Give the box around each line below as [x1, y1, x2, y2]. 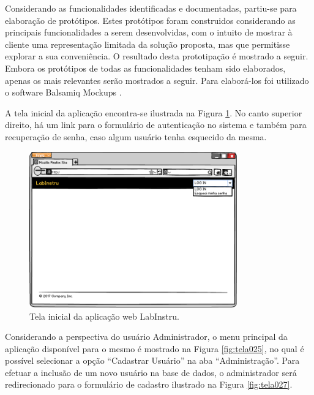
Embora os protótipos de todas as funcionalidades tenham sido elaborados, [5, 61, 286, 74]
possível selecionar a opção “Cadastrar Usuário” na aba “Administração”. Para [5, 354, 300, 367]
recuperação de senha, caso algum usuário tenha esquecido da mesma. [5, 130, 267, 143]
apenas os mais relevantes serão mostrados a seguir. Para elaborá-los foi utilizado [5, 73, 309, 86]
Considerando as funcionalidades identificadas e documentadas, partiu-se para [5, 2, 297, 14]
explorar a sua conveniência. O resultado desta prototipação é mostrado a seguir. [5, 50, 308, 62]
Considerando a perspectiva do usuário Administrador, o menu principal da [5, 330, 288, 343]
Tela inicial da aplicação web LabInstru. [29, 309, 179, 322]
